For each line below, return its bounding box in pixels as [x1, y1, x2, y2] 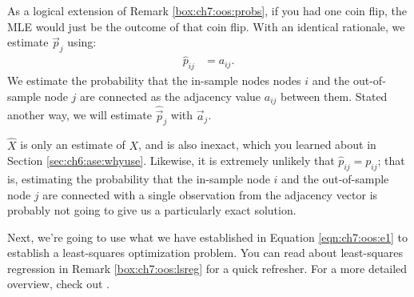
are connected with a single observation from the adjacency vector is [42, 186, 378, 203]
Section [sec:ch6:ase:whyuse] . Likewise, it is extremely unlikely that [7, 152, 335, 169]
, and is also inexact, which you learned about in [138, 136, 376, 153]
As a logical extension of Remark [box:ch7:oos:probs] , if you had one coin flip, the [7, 2, 407, 18]
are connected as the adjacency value [80, 87, 261, 104]
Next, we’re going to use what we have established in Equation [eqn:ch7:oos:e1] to [7, 228, 408, 245]
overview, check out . [7, 275, 109, 292]
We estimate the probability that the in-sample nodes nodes [7, 72, 301, 89]
